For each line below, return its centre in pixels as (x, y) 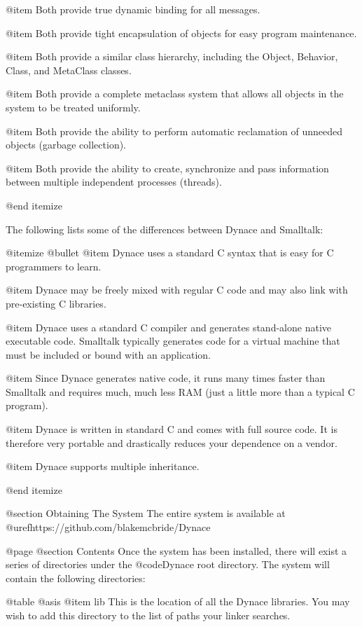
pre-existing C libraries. (56, 303)
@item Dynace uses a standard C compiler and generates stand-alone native (168, 327)
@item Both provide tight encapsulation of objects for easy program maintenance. (181, 33)
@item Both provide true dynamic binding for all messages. (133, 9)
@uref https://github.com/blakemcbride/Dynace (108, 527)
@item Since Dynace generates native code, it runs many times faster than (166, 378)
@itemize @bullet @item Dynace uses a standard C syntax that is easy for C (170, 253)
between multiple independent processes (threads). (114, 182)
